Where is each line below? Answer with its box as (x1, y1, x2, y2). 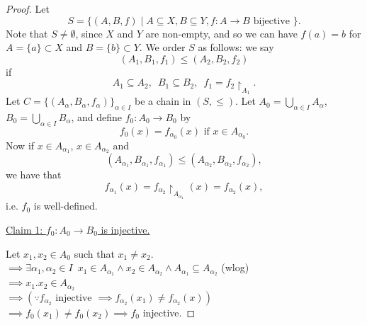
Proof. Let (6, 1, 50, 16)
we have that (6, 167, 62, 182)
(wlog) (221, 260, 249, 275)
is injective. (101, 222, 150, 236)
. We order (139, 40, 186, 55)
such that (74, 246, 115, 261)
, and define (71, 109, 123, 124)
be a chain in (135, 93, 191, 108)
